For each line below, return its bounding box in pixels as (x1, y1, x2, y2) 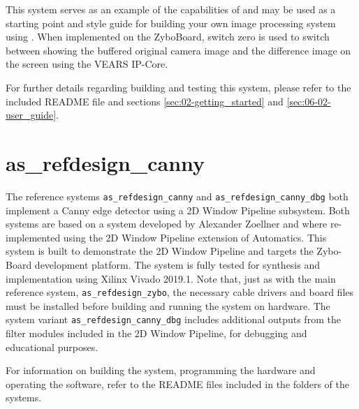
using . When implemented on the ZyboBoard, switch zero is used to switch (6, 29, 330, 44)
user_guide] (6, 107, 57, 122)
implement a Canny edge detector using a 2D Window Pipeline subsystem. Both (6, 202, 350, 217)
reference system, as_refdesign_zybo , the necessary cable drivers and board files (6, 285, 354, 299)
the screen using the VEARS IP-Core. (6, 57, 168, 71)
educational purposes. (6, 339, 98, 354)
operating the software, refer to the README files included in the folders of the (6, 376, 350, 391)
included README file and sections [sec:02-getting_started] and (6, 94, 284, 108)
